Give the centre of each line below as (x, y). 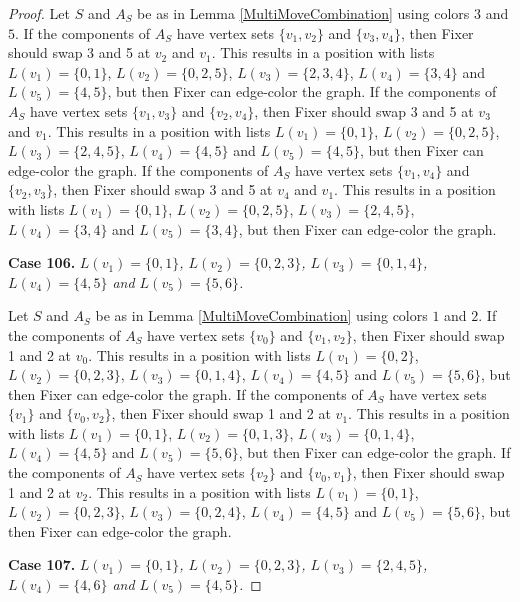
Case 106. (42, 262)
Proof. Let (39, 13)
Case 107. (42, 564)
